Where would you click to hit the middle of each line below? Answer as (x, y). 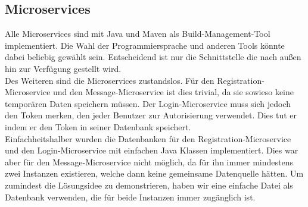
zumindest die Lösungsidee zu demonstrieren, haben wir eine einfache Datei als (149, 185)
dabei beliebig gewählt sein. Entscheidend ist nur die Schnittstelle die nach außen (153, 57)
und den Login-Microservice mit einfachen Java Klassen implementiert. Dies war (152, 150)
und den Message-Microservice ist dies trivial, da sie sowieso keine (173, 92)
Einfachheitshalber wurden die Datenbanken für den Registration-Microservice (148, 138)
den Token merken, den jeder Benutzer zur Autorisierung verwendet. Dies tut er (151, 115)
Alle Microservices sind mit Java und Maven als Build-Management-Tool (138, 34)
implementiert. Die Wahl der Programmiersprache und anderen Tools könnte (145, 45)
